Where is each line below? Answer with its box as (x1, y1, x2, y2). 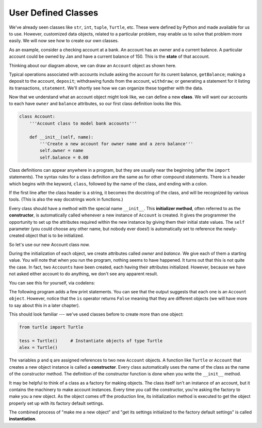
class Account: (19, 114, 55, 119)
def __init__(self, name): (29, 134, 94, 140)
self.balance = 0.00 (39, 155, 89, 160)
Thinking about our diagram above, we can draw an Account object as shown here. (9, 62, 177, 68)
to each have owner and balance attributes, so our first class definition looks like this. (9, 101, 182, 107)
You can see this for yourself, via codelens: (9, 280, 96, 285)
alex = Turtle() (19, 345, 58, 350)
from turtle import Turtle (19, 324, 83, 330)
